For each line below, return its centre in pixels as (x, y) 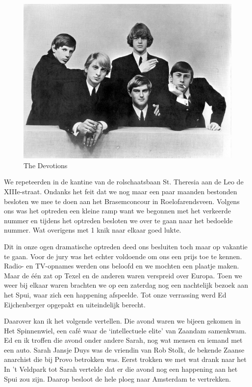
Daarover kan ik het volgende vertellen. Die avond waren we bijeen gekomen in (123, 321)
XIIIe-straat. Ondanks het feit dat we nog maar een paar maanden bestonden (121, 191)
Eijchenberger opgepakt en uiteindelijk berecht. (75, 304)
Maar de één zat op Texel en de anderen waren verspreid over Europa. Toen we (123, 275)
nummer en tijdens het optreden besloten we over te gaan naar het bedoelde (118, 220)
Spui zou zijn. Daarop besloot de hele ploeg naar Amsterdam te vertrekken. (117, 378)
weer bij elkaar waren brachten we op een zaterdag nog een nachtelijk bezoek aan (126, 285)
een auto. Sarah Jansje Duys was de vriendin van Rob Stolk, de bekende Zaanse (124, 349)
